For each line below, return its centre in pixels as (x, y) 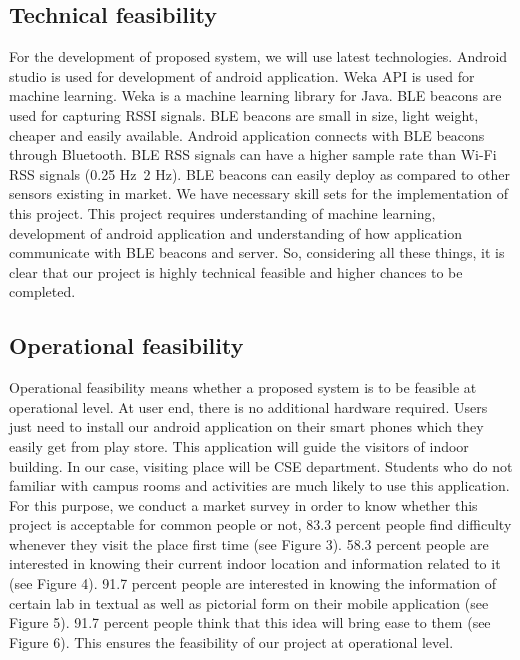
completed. (42, 291)
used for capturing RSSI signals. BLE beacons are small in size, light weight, (244, 114)
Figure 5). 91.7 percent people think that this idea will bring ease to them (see (250, 622)
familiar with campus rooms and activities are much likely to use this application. (259, 485)
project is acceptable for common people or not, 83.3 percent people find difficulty (260, 524)
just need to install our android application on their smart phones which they (246, 426)
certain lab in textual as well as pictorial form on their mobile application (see (249, 602)
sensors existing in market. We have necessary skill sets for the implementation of (258, 193)
